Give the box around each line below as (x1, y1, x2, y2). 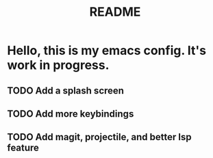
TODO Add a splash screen (7, 84, 125, 96)
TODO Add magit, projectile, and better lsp (7, 131, 192, 143)
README (89, 4, 141, 20)
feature (7, 142, 40, 154)
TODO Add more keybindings (7, 108, 134, 120)
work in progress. (7, 58, 110, 73)
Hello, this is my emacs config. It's (7, 43, 207, 58)
